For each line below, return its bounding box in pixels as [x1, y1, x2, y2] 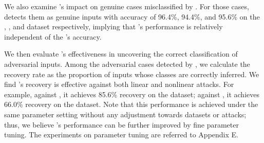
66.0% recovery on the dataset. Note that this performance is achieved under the [4, 99, 258, 110]
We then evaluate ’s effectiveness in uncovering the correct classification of [4, 48, 238, 59]
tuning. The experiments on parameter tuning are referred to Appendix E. [4, 129, 238, 140]
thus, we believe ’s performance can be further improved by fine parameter [4, 119, 239, 130]
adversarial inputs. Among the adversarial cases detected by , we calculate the [4, 58, 250, 69]
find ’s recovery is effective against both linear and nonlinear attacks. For [4, 79, 234, 90]
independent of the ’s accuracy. [4, 31, 102, 42]
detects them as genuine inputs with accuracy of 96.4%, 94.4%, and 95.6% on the [4, 11, 260, 22]
